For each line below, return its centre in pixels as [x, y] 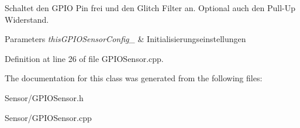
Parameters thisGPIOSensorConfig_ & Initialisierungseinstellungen [125, 39]
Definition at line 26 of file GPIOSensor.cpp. [84, 58]
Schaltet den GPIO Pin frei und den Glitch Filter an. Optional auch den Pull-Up [150, 8]
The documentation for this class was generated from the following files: [134, 78]
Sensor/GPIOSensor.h [44, 97]
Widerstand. [27, 19]
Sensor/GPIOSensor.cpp [48, 117]
